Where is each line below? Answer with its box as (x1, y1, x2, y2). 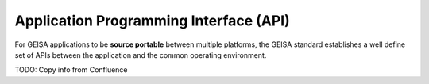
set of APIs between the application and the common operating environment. (14, 50, 267, 59)
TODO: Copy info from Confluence (14, 65, 128, 74)
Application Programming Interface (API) (14, 12, 290, 29)
